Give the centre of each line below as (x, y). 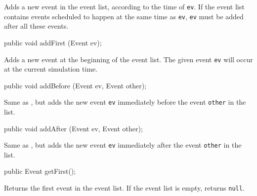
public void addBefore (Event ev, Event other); (75, 85)
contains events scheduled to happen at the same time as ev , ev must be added (124, 16)
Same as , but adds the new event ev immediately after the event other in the (123, 145)
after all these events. (36, 26)
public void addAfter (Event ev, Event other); (73, 128)
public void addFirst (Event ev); (53, 42)
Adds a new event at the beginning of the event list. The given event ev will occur (128, 59)
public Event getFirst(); (40, 171)
